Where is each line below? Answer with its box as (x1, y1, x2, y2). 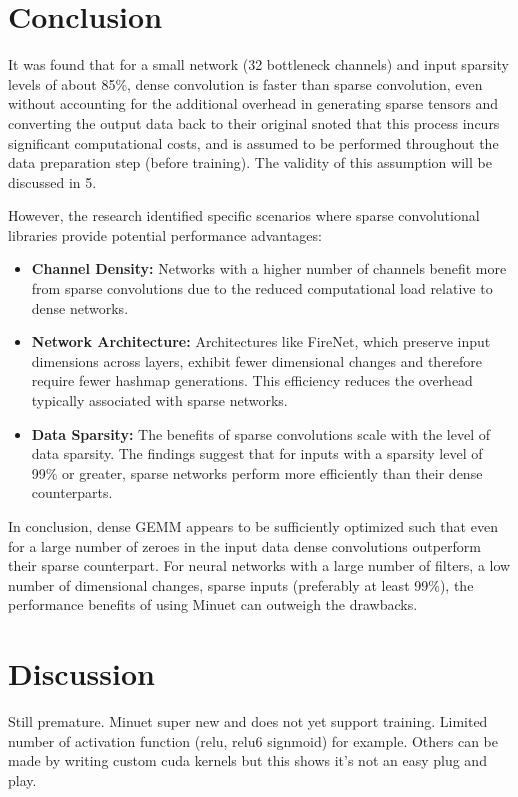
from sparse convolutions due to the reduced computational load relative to (31, 278, 493, 299)
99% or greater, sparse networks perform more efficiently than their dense (31, 462, 483, 483)
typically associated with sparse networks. (31, 390, 288, 411)
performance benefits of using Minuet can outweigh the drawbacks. (8, 594, 418, 615)
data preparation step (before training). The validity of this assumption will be (8, 152, 492, 173)
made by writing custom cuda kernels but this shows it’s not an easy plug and (8, 750, 487, 771)
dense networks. (31, 297, 129, 318)
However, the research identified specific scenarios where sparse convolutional (8, 205, 480, 226)
